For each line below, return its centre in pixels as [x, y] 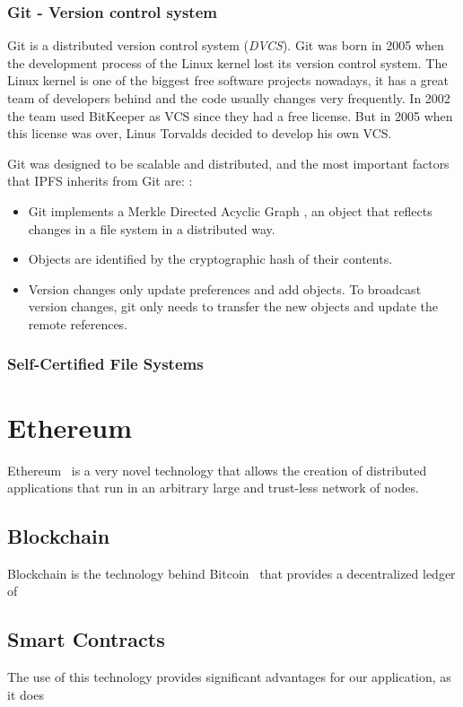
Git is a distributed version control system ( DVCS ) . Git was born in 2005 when [226, 45]
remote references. [78, 323]
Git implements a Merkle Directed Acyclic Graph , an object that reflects [230, 210]
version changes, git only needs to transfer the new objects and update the [233, 306]
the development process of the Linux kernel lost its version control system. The [227, 62]
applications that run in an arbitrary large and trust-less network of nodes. [213, 488]
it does [26, 694]
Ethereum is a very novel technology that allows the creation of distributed [217, 470]
